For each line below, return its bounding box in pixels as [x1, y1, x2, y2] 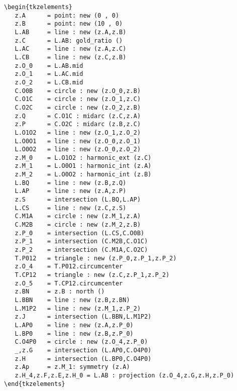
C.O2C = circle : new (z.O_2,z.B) [15, 104, 141, 111]
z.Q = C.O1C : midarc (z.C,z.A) [15, 112, 141, 120]
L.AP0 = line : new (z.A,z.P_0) [15, 321, 134, 329]
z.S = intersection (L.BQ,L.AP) [15, 196, 141, 204]
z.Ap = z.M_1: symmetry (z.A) [15, 363, 130, 371]
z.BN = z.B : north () [15, 288, 105, 296]
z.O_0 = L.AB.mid [15, 62, 83, 69]
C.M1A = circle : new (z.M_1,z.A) [15, 213, 141, 220]
